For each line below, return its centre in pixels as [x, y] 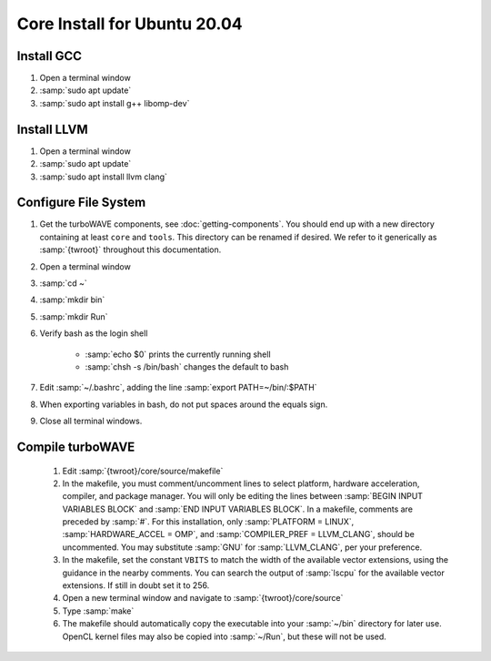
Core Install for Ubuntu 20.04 [130, 24]
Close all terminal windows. [91, 421]
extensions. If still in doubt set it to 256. [136, 585]
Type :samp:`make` [98, 611]
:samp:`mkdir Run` [74, 316]
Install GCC [49, 56]
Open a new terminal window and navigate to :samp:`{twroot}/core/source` [203, 598]
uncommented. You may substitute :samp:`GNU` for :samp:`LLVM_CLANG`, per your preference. [242, 547]
